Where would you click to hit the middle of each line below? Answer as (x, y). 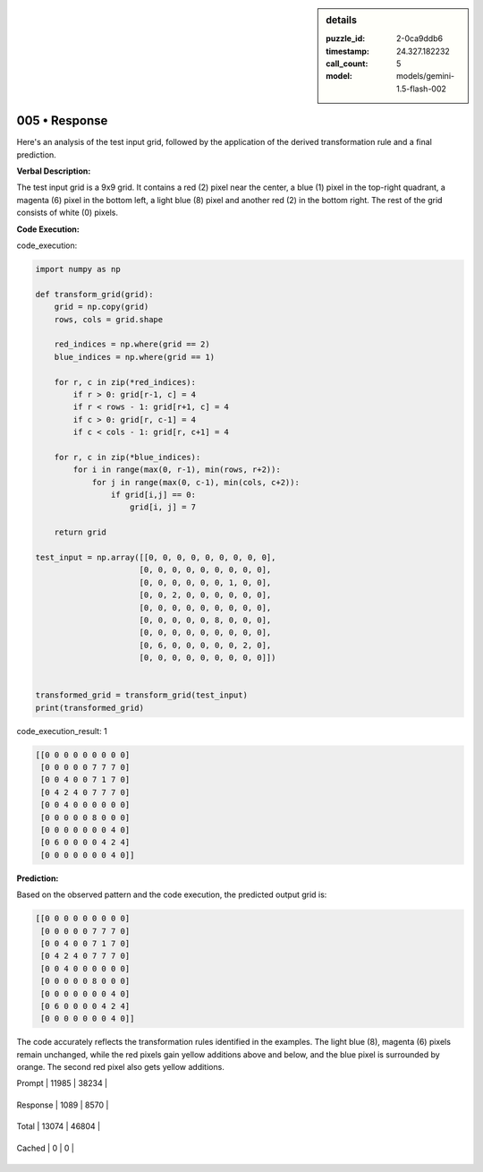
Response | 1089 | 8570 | (63, 1105)
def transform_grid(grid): (94, 294)
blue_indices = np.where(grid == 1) (134, 357)
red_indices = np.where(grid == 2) (132, 344)
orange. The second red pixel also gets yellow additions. (121, 1067)
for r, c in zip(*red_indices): (125, 382)
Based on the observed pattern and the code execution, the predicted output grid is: (172, 894)
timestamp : (348, 51)
